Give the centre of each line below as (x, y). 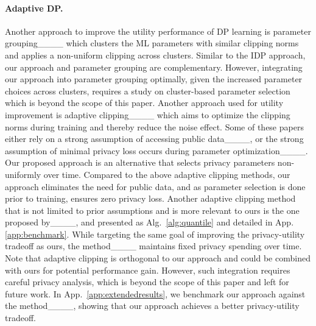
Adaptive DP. (34, 8)
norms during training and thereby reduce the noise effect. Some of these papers (154, 126)
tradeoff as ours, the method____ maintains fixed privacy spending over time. (153, 246)
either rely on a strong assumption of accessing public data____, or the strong (154, 139)
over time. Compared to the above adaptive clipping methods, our (167, 174)
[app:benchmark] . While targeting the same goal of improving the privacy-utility (155, 234)
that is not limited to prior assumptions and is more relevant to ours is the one (152, 210)
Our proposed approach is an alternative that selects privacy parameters (140, 162)
